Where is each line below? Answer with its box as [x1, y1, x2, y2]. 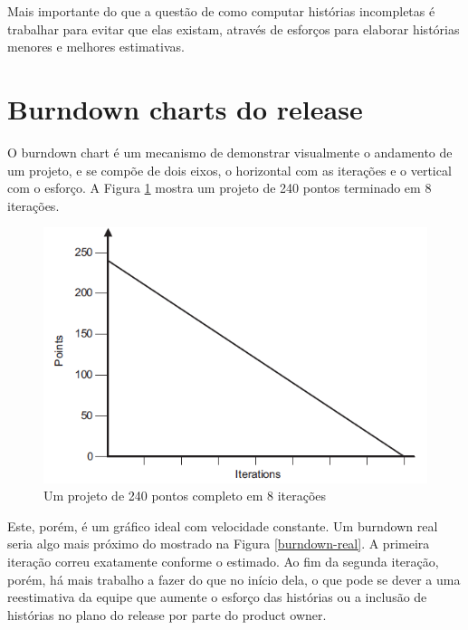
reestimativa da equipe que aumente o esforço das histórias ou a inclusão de [7, 587, 427, 606]
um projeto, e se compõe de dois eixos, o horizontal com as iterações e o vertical [7, 160, 452, 179]
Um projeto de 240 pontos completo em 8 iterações [43, 486, 327, 505]
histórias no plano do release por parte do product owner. [7, 605, 327, 624]
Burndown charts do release [7, 90, 363, 127]
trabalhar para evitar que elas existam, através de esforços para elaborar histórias [7, 19, 460, 38]
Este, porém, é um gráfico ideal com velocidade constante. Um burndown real [7, 516, 438, 535]
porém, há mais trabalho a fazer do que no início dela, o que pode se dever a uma [7, 569, 461, 588]
